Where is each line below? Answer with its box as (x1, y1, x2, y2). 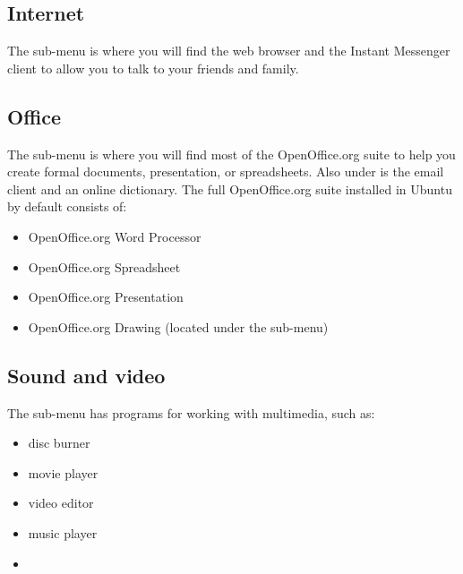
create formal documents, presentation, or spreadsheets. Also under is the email (7, 162, 444, 181)
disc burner (28, 433, 90, 452)
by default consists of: (7, 197, 127, 216)
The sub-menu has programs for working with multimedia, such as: (7, 403, 375, 422)
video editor (28, 493, 94, 512)
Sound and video (7, 361, 166, 389)
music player (28, 523, 98, 542)
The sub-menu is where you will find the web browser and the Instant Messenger (7, 41, 450, 60)
